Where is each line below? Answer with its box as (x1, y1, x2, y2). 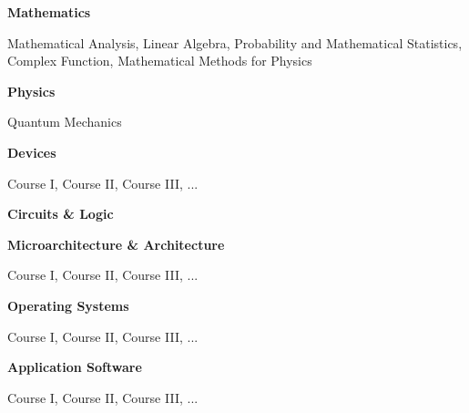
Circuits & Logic (7, 204, 114, 223)
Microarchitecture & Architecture (7, 234, 225, 253)
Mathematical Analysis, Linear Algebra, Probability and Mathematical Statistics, (7, 33, 463, 52)
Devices (7, 142, 56, 161)
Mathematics (7, 3, 91, 21)
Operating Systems (7, 295, 129, 315)
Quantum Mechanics (7, 112, 122, 131)
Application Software (7, 357, 142, 377)
